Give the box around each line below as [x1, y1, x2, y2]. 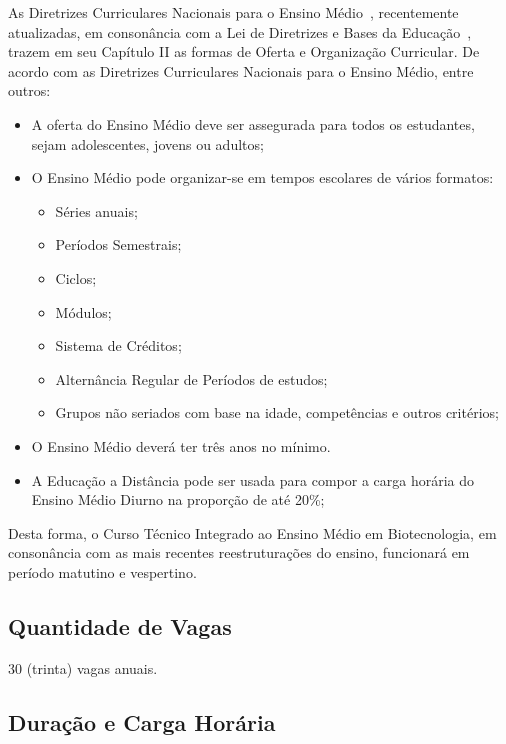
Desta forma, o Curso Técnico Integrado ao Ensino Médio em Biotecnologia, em [8, 522, 497, 543]
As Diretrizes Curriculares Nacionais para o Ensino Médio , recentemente [8, 2, 459, 22]
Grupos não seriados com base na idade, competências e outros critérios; [55, 402, 499, 423]
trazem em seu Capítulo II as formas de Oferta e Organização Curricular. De [8, 41, 480, 62]
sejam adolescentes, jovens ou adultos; [31, 133, 264, 154]
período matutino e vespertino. [8, 561, 197, 582]
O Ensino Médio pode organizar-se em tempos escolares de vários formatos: [31, 167, 494, 188]
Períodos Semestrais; [55, 234, 182, 255]
